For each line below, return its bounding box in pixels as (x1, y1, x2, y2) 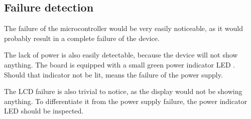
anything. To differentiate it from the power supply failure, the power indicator (4, 95, 247, 106)
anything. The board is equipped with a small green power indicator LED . (4, 59, 235, 69)
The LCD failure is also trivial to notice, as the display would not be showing (4, 86, 242, 96)
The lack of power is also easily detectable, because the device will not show (4, 49, 238, 60)
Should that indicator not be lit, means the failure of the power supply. (4, 69, 223, 79)
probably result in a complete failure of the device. (4, 32, 160, 43)
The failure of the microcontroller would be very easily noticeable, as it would (4, 23, 243, 33)
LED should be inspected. (4, 105, 84, 116)
